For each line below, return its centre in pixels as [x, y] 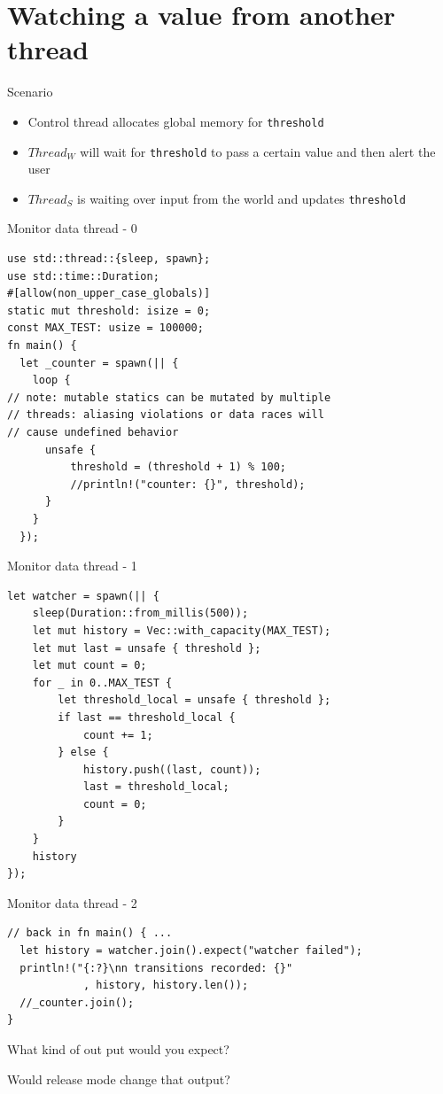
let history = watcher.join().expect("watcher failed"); [191, 951]
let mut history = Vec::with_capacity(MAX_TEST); [182, 630]
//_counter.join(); [77, 1002]
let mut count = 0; [89, 666]
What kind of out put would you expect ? [118, 1049]
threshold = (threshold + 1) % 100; [178, 467]
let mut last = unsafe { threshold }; [147, 648]
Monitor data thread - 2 [72, 902]
